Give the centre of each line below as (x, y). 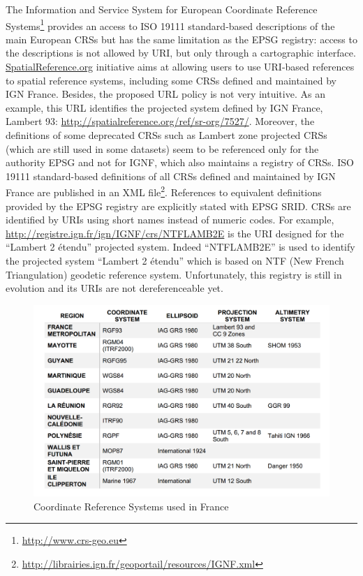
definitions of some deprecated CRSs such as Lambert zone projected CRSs (166, 135)
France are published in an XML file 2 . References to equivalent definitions (164, 191)
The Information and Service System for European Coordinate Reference (162, 9)
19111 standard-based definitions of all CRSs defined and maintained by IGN (171, 176)
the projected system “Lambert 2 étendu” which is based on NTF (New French (175, 260)
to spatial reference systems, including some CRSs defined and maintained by (171, 80)
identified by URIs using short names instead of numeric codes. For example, (170, 220)
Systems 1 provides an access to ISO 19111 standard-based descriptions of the (170, 24)
